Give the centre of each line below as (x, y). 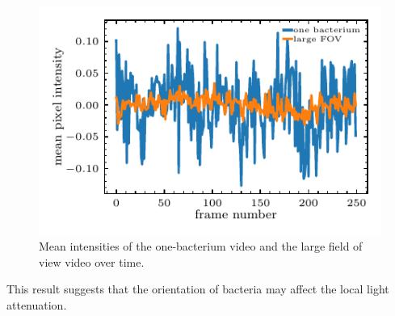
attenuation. (37, 305)
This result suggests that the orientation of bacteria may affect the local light (198, 289)
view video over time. (92, 261)
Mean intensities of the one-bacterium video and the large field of (201, 246)
